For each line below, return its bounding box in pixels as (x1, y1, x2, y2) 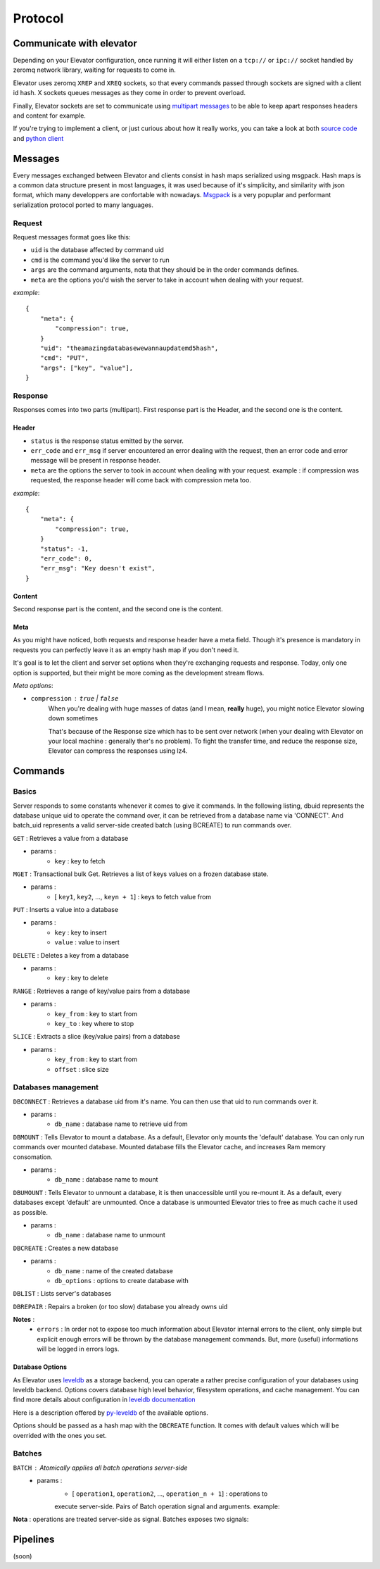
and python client (13, 134, 64, 142)
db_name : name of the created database (54, 1266, 174, 1275)
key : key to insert (54, 928, 107, 937)
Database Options (13, 1363, 67, 1371)
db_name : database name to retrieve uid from (54, 1120, 188, 1128)
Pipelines (13, 1534, 55, 1546)
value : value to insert (54, 938, 120, 946)
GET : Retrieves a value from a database (13, 834, 129, 842)
